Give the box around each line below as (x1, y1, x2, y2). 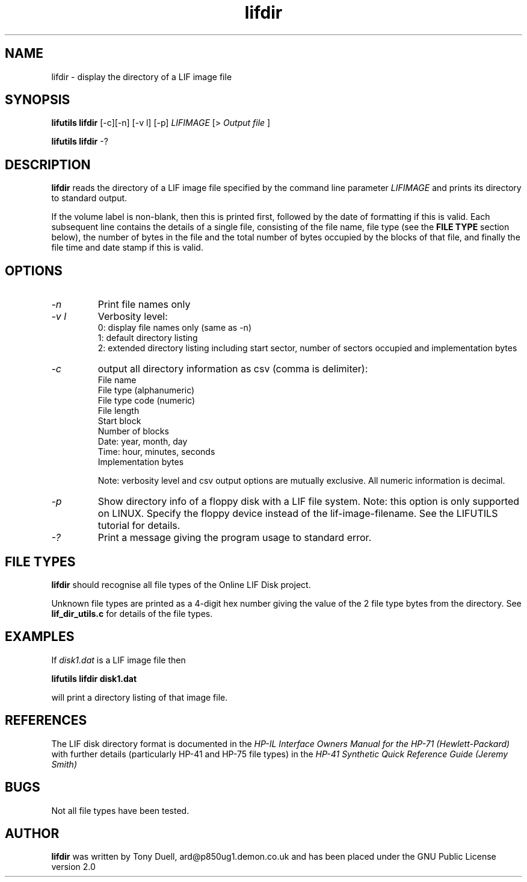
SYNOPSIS (5, 92, 70, 108)
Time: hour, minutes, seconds (97, 446, 215, 457)
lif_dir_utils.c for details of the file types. (51, 608, 213, 619)
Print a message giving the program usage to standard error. (97, 531, 372, 544)
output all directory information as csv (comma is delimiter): (97, 363, 368, 375)
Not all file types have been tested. (51, 805, 190, 816)
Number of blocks (97, 426, 169, 437)
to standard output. (51, 193, 128, 204)
